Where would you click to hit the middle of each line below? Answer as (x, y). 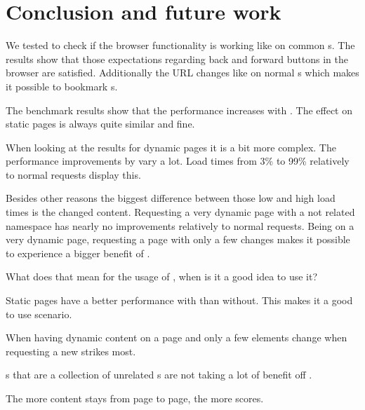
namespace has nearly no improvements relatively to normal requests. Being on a (180, 225)
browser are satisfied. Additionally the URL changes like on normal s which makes (182, 73)
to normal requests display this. (73, 174)
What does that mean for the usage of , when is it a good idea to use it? (162, 276)
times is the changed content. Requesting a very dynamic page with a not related (180, 212)
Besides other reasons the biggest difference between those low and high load (171, 198)
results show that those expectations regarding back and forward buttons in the (177, 59)
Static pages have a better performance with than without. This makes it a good (179, 300)
